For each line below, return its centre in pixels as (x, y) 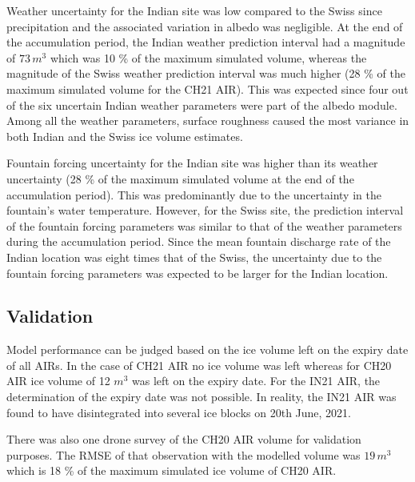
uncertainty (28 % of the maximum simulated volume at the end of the (180, 178)
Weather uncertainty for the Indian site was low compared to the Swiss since (194, 10)
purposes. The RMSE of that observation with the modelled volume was (184, 454)
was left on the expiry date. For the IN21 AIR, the (256, 381)
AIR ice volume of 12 (58, 381)
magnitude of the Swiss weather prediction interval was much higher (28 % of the (206, 73)
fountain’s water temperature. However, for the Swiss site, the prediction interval (205, 210)
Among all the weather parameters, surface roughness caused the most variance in (208, 120)
